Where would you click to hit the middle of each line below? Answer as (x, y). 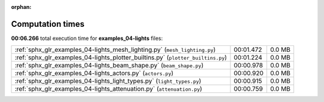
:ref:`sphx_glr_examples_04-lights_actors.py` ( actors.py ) (94, 73)
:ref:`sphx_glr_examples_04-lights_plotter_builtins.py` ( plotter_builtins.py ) (121, 58)
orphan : (21, 7)
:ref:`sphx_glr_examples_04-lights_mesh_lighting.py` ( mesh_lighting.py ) (115, 50)
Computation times (48, 24)
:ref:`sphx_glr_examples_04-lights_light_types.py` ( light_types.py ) (108, 81)
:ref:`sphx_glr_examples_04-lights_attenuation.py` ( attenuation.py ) (108, 89)
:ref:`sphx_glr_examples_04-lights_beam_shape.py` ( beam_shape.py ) (109, 66)
